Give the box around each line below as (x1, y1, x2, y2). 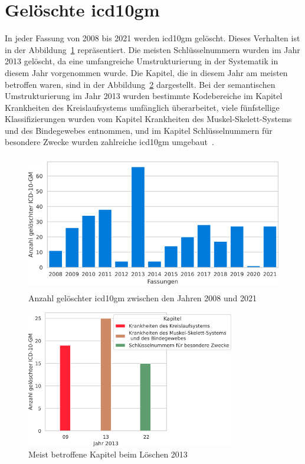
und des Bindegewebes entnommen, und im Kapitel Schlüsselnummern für (5, 124, 273, 136)
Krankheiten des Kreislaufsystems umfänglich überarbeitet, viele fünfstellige (5, 101, 280, 113)
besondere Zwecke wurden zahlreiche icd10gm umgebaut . (5, 136, 214, 148)
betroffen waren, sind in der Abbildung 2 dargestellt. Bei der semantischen (5, 78, 276, 90)
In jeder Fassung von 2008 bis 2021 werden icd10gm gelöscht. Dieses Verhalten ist (5, 32, 300, 44)
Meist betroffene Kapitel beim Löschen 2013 (28, 448, 188, 460)
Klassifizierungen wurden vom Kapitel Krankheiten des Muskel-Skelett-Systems (5, 113, 292, 125)
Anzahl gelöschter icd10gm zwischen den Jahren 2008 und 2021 (28, 292, 257, 304)
